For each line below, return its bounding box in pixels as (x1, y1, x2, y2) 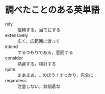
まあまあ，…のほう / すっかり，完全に (17, 72, 94, 78)
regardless (5, 77, 27, 83)
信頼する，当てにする (17, 26, 61, 32)
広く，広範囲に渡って (17, 38, 60, 44)
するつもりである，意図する (17, 49, 74, 55)
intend (5, 44, 18, 49)
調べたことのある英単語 (5, 4, 100, 16)
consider (5, 55, 23, 61)
